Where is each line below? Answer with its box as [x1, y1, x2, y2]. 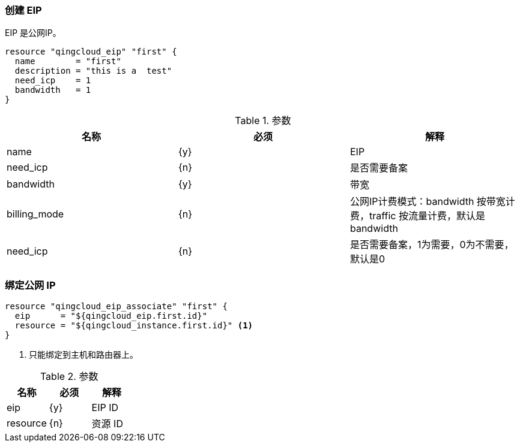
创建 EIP [5, 4, 42, 16]
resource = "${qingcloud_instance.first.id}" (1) [14, 321, 253, 331]
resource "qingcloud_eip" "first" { [5, 47, 177, 57]
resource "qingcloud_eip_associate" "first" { [5, 301, 228, 312]
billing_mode [7, 208, 64, 221]
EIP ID [91, 401, 119, 414]
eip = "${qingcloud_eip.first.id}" [14, 311, 208, 321]
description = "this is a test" [14, 66, 172, 76]
